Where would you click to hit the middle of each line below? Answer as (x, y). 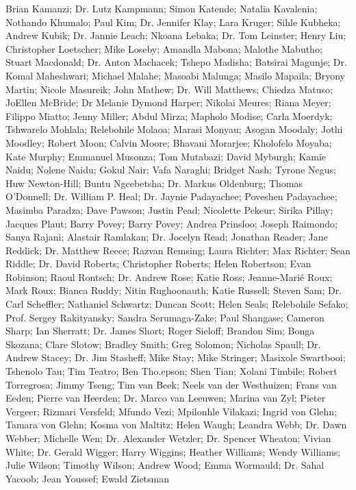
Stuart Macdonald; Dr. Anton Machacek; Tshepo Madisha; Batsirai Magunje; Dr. (176, 62)
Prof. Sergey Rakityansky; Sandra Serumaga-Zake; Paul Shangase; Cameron (165, 317)
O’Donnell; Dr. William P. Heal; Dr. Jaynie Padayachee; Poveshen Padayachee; (171, 196)
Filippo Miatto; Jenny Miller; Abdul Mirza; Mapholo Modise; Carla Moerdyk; (169, 115)
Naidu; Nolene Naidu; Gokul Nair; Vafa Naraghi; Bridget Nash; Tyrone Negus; (171, 170)
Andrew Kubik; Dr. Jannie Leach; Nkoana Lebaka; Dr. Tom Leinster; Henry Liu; (176, 35)
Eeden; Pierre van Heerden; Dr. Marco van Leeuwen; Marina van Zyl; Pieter (166, 398)
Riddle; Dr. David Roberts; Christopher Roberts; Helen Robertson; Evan (158, 264)
